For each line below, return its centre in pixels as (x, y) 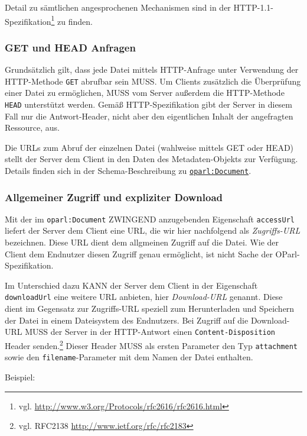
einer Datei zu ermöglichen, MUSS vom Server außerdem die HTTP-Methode (145, 93)
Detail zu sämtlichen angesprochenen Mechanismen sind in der (118, 7)
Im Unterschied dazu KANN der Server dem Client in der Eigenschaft (131, 285)
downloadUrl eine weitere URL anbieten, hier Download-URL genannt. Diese (144, 297)
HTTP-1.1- (253, 7)
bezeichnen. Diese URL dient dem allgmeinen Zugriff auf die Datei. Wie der (142, 242)
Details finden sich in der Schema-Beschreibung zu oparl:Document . (128, 170)
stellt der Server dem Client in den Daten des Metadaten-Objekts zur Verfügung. (151, 159)
